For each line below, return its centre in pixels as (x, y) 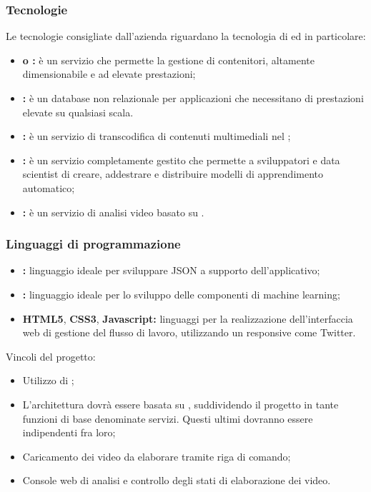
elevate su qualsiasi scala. (78, 112)
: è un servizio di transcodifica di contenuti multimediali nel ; (157, 136)
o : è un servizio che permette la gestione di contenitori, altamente (168, 60)
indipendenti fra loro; (69, 432)
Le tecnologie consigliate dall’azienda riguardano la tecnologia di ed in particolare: (186, 36)
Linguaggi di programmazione (93, 244)
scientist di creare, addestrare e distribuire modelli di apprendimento (173, 174)
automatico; (49, 187)
